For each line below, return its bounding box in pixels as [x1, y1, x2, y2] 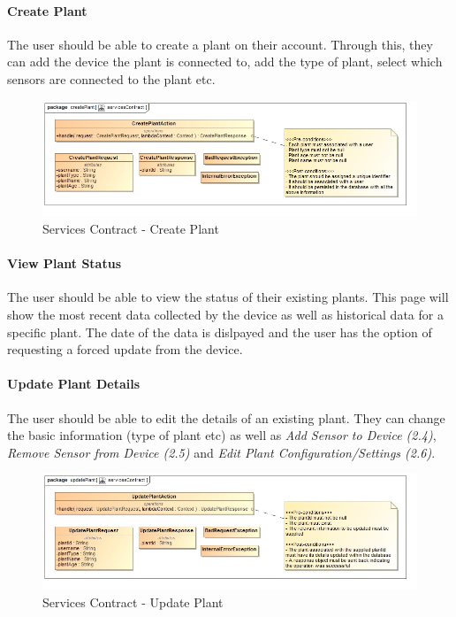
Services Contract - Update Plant [42, 592, 224, 611]
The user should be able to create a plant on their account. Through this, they [7, 35, 433, 53]
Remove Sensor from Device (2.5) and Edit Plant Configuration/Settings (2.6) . [7, 443, 436, 461]
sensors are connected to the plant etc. [7, 69, 216, 88]
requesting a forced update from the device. [7, 340, 243, 359]
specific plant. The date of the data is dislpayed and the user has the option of [7, 322, 432, 341]
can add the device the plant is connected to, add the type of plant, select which [7, 52, 443, 71]
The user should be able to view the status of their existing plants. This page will [7, 288, 449, 306]
